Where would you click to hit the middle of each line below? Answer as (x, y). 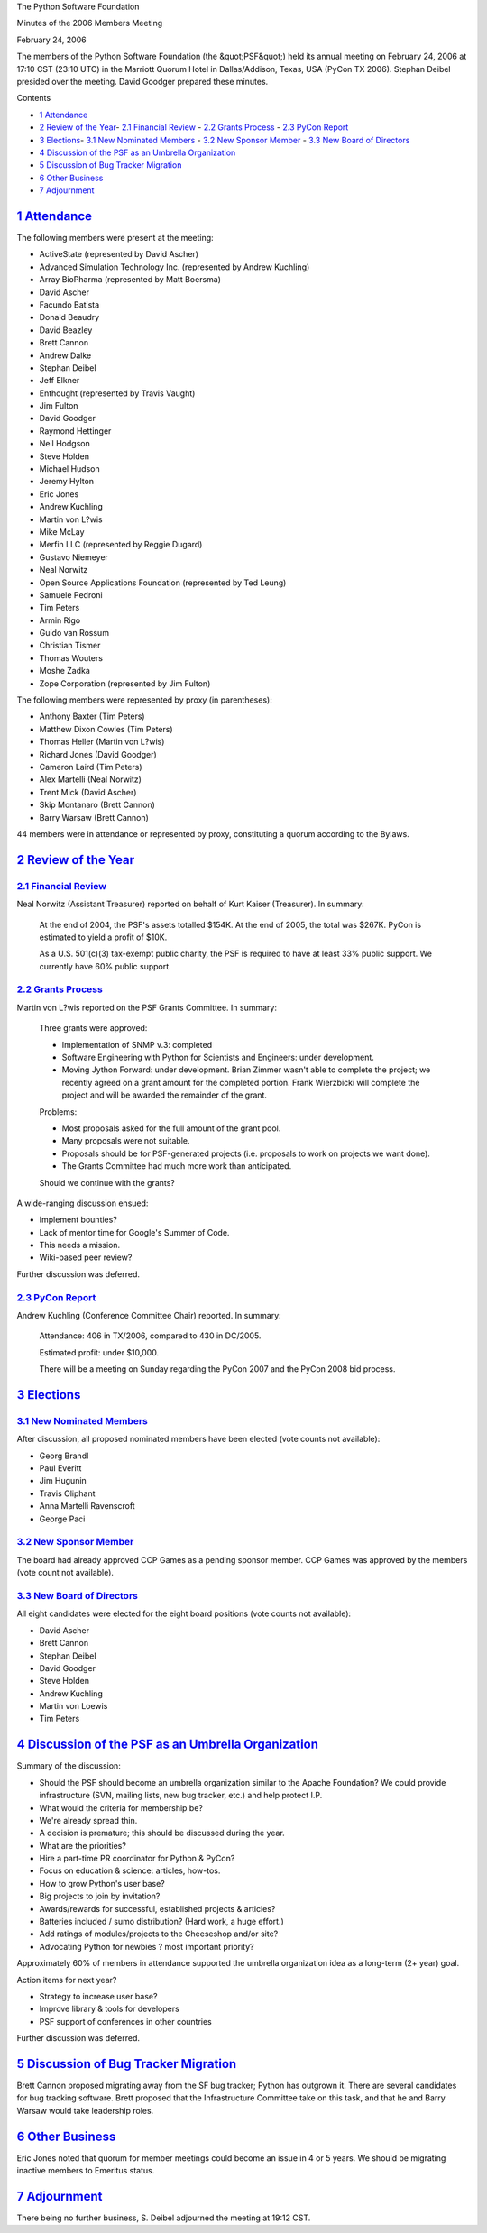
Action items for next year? (67, 1980)
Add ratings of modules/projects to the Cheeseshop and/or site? (159, 1934)
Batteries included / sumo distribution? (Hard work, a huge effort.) (161, 1922)
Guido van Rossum (74, 633)
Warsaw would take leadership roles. (85, 2110)
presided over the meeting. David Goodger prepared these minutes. (142, 81)
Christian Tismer (70, 646)
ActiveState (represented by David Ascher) (119, 254)
